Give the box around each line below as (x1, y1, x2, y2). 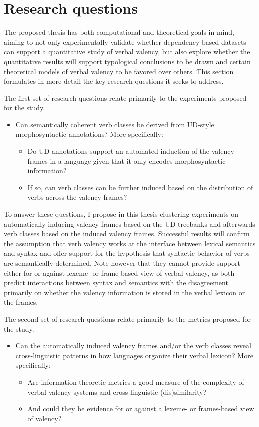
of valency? (27, 413, 62, 423)
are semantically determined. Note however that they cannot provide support (4, 258, 240, 268)
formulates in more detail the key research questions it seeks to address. (4, 76, 224, 86)
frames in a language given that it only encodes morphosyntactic (27, 155, 226, 166)
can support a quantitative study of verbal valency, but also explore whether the (4, 46, 250, 57)
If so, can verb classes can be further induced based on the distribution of (27, 182, 253, 192)
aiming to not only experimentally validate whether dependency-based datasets (4, 36, 246, 47)
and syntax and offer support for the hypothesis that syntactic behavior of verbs (4, 248, 250, 258)
